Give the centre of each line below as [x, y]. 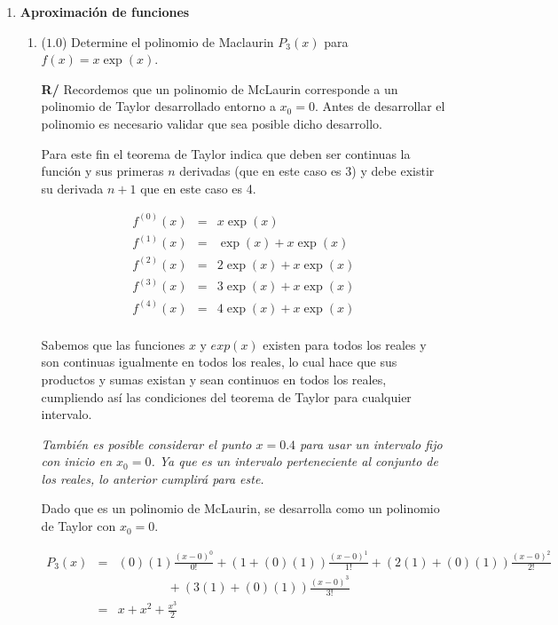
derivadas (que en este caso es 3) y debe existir [307, 171]
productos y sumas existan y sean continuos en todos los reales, [214, 379]
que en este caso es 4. [198, 188]
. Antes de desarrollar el [380, 106]
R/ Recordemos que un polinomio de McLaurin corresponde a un [220, 88]
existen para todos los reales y [345, 344]
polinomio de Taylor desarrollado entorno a [158, 106]
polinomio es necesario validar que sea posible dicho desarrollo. [212, 123]
